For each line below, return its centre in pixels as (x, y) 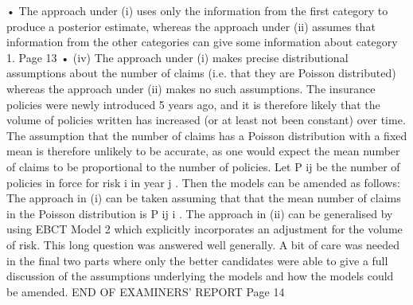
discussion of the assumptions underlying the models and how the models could (200, 276)
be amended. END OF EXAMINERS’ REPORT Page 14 (146, 291)
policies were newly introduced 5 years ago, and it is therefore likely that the (193, 104)
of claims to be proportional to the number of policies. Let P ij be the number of (203, 166)
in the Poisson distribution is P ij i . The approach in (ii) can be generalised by (200, 213)
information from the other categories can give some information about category (202, 42)
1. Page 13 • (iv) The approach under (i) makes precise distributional (177, 57)
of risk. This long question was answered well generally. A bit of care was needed (203, 244)
